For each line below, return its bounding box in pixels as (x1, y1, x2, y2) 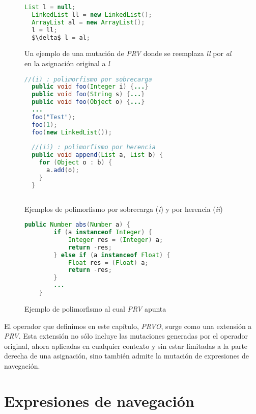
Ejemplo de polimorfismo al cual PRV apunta (24, 303, 166, 314)
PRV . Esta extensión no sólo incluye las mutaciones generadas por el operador (4, 330, 248, 341)
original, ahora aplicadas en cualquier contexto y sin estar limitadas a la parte (4, 340, 248, 351)
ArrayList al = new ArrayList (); (32, 18, 145, 26)
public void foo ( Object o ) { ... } (32, 98, 145, 106)
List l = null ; (24, 4, 76, 11)
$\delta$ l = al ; (32, 34, 90, 41)
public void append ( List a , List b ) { (32, 151, 163, 159)
